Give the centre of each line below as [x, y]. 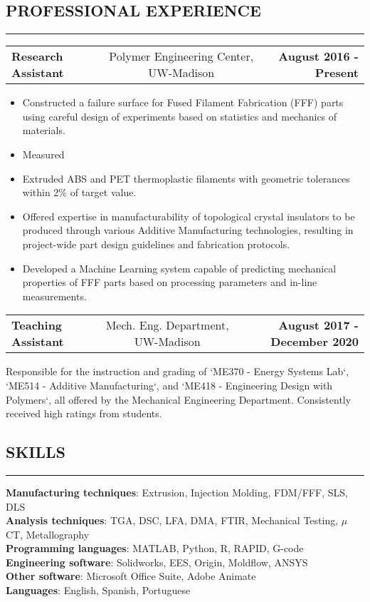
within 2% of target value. [79, 192]
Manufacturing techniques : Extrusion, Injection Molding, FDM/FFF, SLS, [177, 492]
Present [337, 73]
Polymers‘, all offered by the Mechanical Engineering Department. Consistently [179, 399]
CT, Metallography [48, 534]
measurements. [54, 296]
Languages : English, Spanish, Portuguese [98, 590]
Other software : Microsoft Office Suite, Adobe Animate [131, 576]
